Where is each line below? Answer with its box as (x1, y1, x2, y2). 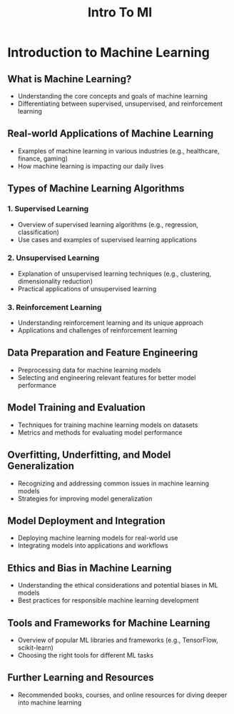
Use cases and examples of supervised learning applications (17, 235, 198, 243)
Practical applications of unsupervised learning (17, 284, 157, 293)
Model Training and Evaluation (7, 401, 146, 414)
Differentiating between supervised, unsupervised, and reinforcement (17, 99, 223, 108)
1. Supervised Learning (7, 204, 89, 214)
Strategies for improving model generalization (17, 494, 153, 503)
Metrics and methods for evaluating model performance (17, 428, 183, 436)
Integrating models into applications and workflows (17, 541, 169, 550)
